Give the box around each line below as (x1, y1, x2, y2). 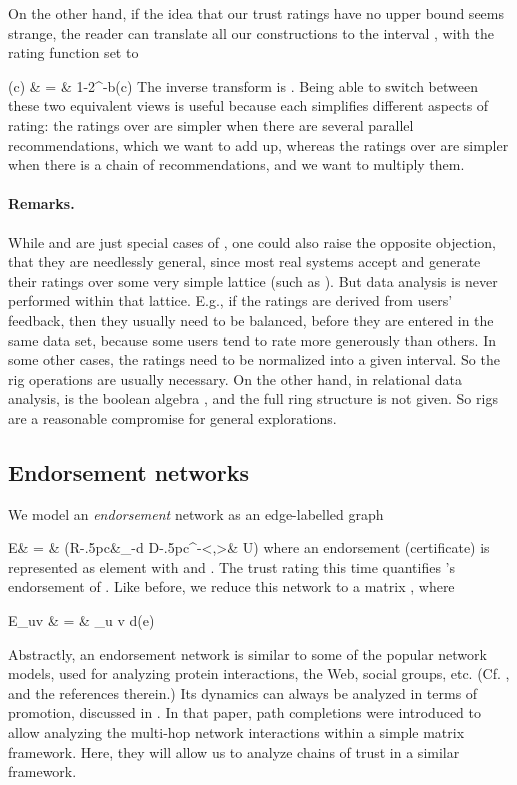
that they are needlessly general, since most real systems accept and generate (8, 251, 481, 272)
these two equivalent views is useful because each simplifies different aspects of (8, 95, 489, 116)
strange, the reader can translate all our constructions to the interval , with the (8, 22, 494, 43)
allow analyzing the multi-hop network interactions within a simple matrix (8, 722, 465, 743)
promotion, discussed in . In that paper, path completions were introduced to (8, 702, 481, 723)
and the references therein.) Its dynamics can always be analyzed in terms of (8, 682, 478, 703)
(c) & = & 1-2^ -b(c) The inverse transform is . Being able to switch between (8, 75, 478, 96)
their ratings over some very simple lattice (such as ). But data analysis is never (8, 270, 498, 291)
